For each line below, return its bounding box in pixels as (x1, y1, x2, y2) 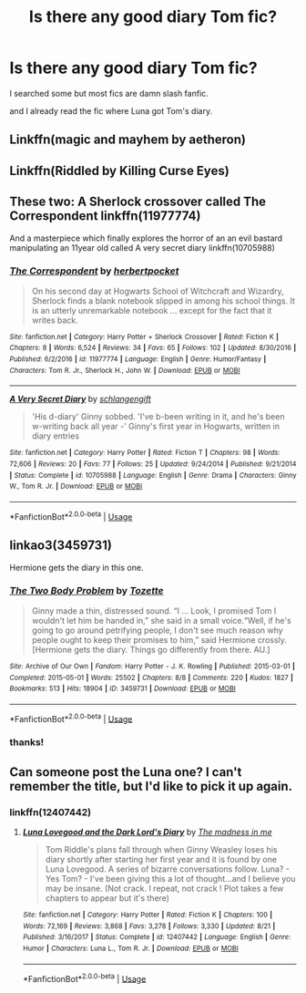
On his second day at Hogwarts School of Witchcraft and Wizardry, (31, 285, 284, 296)
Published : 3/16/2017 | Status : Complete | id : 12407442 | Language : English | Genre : (22, 933, 291, 942)
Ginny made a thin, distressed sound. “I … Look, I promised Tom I (31, 605, 277, 616)
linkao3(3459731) (9, 538, 112, 553)
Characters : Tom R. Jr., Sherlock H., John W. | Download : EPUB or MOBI (9, 366, 240, 375)
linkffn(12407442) (9, 805, 92, 818)
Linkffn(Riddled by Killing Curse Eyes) (9, 162, 229, 179)
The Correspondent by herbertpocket (9, 264, 179, 277)
